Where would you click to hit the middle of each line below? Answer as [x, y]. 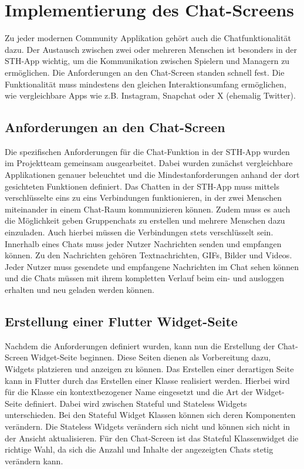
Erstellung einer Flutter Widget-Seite [121, 321]
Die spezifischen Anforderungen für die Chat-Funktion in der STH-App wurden [147, 151]
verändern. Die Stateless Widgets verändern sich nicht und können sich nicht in [148, 426]
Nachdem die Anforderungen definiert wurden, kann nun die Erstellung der [140, 345]
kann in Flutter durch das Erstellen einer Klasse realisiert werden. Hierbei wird [147, 380]
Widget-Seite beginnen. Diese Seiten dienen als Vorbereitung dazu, [151, 357]
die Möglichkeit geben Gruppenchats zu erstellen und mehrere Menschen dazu [145, 220]
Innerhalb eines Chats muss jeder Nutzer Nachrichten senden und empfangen [143, 243]
